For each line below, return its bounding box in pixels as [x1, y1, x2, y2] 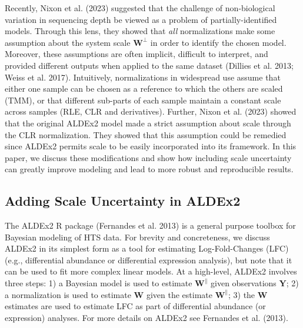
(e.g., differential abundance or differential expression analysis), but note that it [5, 253, 292, 266]
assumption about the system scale [5, 36, 131, 48]
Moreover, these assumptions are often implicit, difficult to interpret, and [5, 48, 268, 60]
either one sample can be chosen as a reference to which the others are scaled [5, 82, 283, 95]
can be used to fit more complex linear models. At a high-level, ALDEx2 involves [5, 265, 297, 277]
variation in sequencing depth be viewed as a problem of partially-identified [5, 13, 277, 25]
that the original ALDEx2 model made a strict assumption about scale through [5, 116, 291, 129]
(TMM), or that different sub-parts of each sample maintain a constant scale [5, 93, 281, 106]
